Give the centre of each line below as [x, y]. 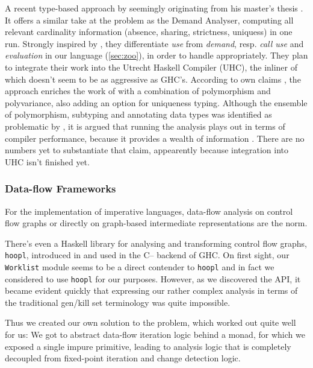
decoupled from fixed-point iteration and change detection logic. [123, 358]
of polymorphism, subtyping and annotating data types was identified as [138, 114]
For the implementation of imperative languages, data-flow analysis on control [149, 211]
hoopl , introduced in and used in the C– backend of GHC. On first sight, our [147, 255]
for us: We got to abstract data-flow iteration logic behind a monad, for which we [155, 335]
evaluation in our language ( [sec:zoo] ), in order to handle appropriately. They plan [156, 55]
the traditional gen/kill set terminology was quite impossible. [118, 302]
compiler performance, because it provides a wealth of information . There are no [155, 138]
